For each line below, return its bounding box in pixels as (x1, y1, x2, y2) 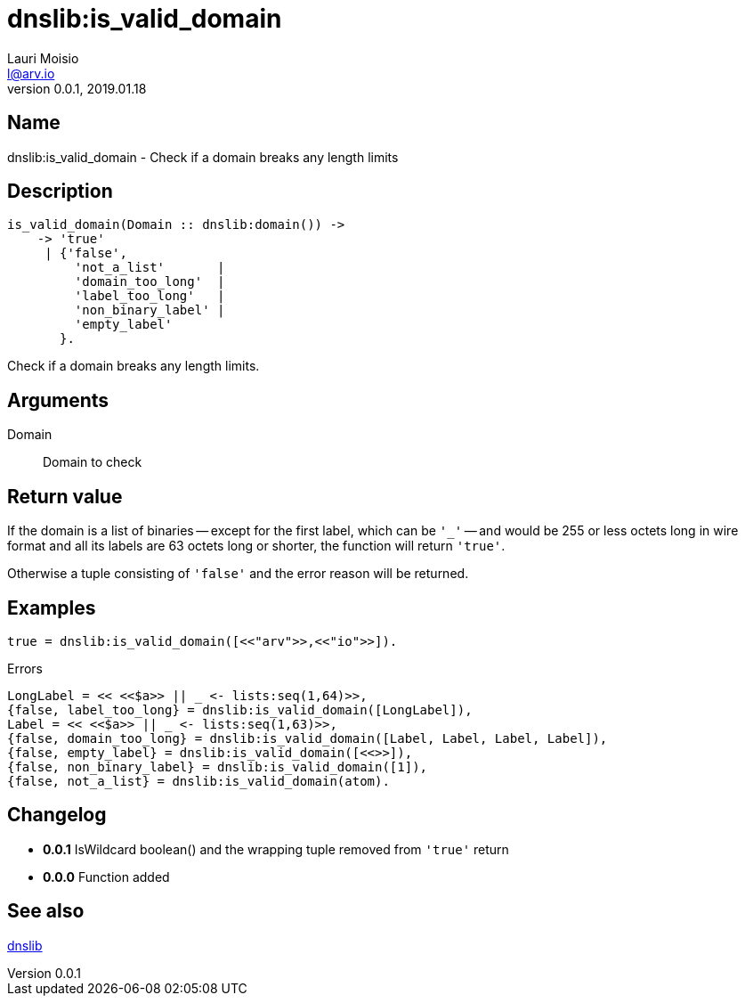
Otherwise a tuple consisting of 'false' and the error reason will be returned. (7, 566, 469, 582)
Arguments (7, 388, 109, 412)
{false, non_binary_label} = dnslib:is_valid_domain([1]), (7, 759, 428, 774)
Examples (7, 596, 96, 619)
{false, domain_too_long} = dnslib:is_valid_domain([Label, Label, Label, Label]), (7, 730, 608, 746)
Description (7, 180, 113, 203)
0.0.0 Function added (43, 868, 170, 885)
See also (7, 900, 85, 923)
